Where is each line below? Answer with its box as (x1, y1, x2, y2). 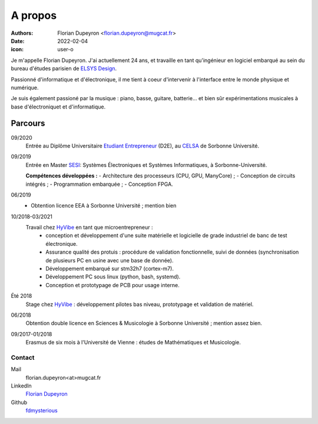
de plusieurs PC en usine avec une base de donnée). (45, 257, 174, 264)
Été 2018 (11, 292, 32, 300)
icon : (11, 46, 24, 53)
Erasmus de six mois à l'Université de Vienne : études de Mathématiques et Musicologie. (25, 339, 241, 346)
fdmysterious (25, 407, 58, 414)
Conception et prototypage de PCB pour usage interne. (45, 281, 180, 288)
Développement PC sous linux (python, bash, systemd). (45, 273, 181, 280)
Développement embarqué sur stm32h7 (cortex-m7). (45, 265, 174, 272)
